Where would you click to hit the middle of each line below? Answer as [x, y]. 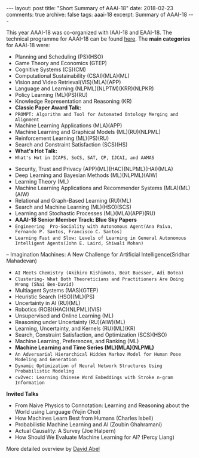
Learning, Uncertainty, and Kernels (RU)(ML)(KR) [75, 328]
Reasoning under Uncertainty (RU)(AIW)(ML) [70, 322]
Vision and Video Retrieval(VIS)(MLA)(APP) [68, 82]
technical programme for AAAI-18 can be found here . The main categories [98, 39]
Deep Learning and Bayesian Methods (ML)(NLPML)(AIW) [86, 175]
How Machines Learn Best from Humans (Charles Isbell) [84, 418]
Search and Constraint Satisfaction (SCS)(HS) [71, 144]
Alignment [27, 120]
